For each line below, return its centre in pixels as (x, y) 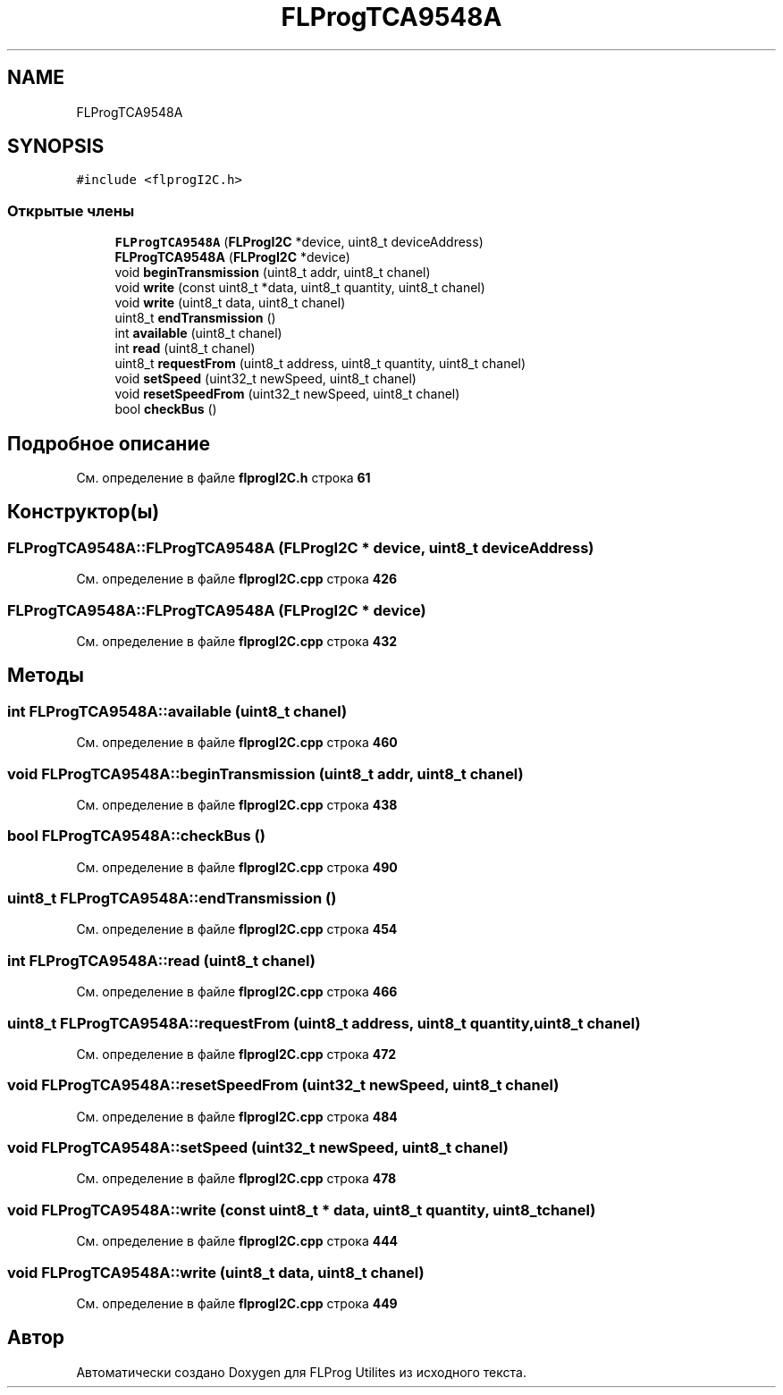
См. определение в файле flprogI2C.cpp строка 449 (237, 1303)
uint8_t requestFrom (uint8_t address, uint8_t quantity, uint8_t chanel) (320, 364)
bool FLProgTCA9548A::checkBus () (136, 836)
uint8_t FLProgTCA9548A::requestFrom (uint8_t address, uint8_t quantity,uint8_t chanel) (324, 1023)
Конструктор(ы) (84, 512)
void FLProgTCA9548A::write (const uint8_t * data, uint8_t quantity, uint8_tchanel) (302, 1210)
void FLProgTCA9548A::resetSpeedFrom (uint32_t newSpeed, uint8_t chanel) (283, 1085)
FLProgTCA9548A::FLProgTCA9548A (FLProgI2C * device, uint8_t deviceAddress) (301, 547)
